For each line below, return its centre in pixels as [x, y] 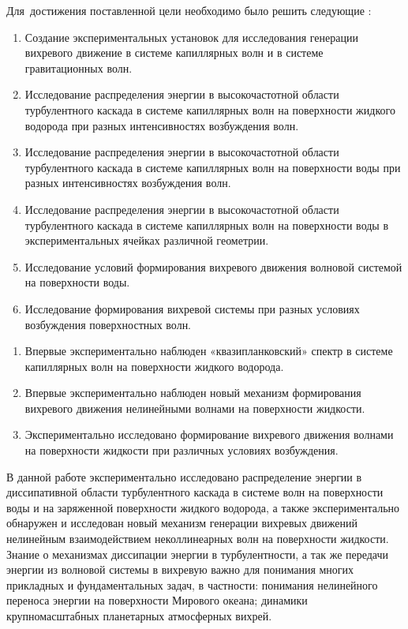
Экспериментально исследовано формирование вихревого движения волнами [209, 434]
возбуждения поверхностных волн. [108, 324]
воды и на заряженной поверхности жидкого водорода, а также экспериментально [203, 507]
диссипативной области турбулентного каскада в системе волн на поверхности [195, 492]
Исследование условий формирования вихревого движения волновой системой [213, 266]
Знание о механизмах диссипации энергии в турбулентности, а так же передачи [198, 554]
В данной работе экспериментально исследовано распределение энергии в [184, 476]
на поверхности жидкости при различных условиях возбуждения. [182, 450]
